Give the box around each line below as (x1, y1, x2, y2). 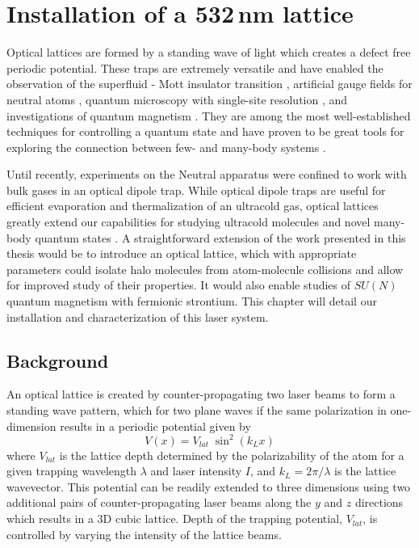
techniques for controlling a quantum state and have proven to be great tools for (6, 123, 404, 140)
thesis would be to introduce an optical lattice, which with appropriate (6, 245, 357, 262)
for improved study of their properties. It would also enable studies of (6, 276, 351, 293)
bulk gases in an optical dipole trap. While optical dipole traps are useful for (6, 181, 386, 198)
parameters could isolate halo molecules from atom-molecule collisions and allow (6, 260, 404, 277)
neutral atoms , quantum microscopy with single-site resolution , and (6, 91, 348, 107)
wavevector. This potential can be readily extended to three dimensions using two (6, 478, 411, 495)
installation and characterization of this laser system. (6, 308, 269, 325)
